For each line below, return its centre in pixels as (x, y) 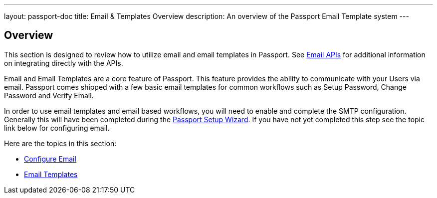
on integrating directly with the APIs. (64, 63)
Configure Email (50, 159)
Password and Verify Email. (49, 95)
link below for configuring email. (57, 128)
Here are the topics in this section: (60, 143)
